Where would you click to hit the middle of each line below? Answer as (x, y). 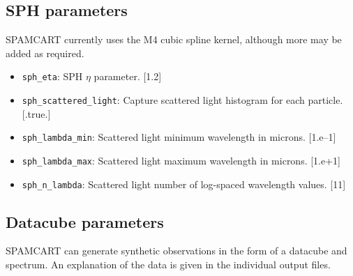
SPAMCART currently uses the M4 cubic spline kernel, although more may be (174, 39)
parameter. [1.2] (128, 76)
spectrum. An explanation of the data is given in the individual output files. (168, 264)
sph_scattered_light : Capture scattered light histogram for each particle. (182, 100)
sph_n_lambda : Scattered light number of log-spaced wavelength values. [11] (184, 184)
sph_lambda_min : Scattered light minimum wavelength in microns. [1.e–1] (179, 137)
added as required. (45, 53)
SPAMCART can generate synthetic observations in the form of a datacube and (176, 251)
